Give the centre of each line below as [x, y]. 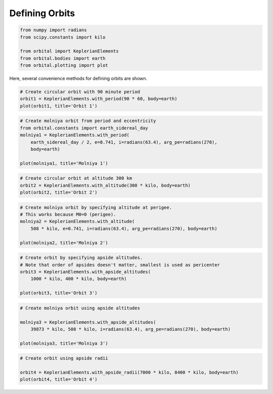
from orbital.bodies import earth [63, 58]
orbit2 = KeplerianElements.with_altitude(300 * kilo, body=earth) [105, 185]
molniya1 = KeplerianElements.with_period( [75, 135]
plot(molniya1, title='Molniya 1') [64, 163]
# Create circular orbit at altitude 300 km [76, 178]
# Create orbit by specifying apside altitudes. [81, 258]
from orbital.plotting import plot [64, 65]
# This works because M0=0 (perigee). [68, 215]
